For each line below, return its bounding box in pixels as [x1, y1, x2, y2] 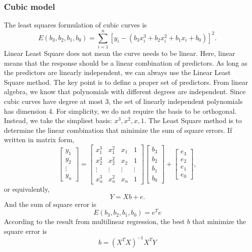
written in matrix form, [4, 134, 75, 145]
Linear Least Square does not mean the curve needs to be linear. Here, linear [4, 48, 235, 58]
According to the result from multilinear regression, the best [4, 216, 185, 227]
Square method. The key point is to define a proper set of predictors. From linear [4, 76, 249, 87]
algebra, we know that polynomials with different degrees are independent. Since [4, 86, 246, 97]
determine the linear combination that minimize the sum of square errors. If [4, 125, 232, 135]
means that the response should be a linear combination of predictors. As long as [4, 57, 248, 68]
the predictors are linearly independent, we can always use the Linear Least [4, 67, 231, 77]
